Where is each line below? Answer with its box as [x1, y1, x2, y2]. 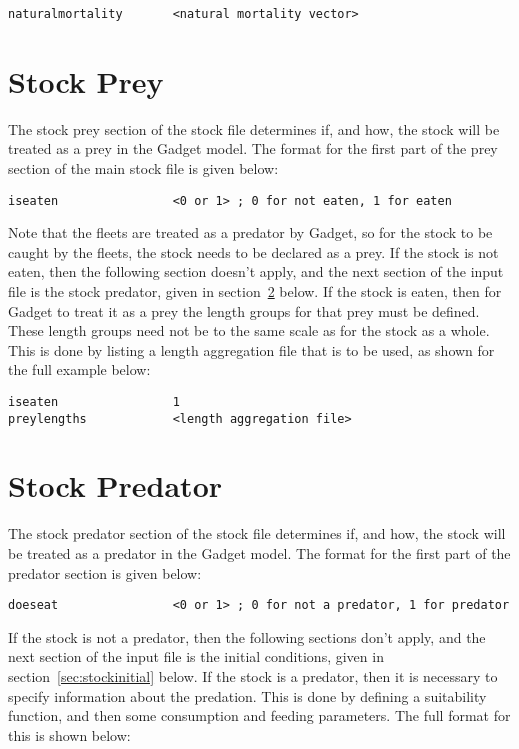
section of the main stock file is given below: [8, 157, 279, 178]
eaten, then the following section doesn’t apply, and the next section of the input [8, 261, 504, 282]
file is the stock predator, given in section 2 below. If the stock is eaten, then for [8, 281, 502, 301]
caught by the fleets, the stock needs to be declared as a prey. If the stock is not [8, 241, 499, 262]
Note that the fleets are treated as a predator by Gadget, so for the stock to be [8, 222, 493, 243]
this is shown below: [8, 724, 131, 745]
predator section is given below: [8, 562, 202, 583]
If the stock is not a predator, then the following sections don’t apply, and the [8, 626, 486, 647]
